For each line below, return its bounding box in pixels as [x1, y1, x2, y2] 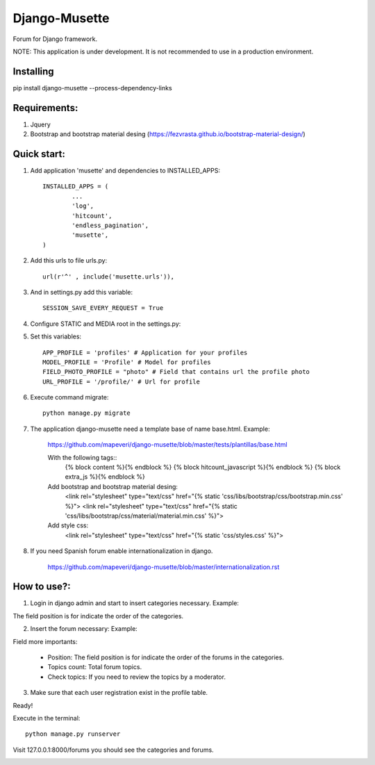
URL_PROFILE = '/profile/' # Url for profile [42, 377, 201, 386]
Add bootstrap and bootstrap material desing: [47, 482, 178, 491]
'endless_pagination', [72, 222, 149, 229]
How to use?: [12, 581, 71, 593]
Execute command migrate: [30, 393, 109, 402]
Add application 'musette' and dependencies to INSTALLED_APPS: [30, 167, 221, 175]
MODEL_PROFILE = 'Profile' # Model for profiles [42, 358, 211, 366]
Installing [12, 65, 55, 77]
